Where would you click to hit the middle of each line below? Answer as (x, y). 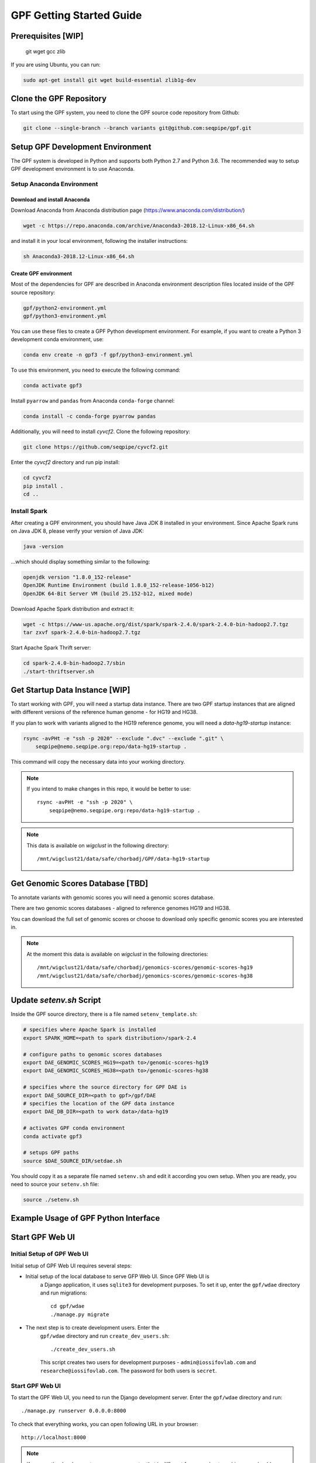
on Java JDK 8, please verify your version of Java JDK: (77, 531)
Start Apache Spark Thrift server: (51, 648)
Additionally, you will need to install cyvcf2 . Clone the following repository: (100, 432)
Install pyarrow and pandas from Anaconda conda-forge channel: (93, 401)
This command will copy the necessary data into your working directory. (98, 762)
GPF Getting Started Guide (76, 15)
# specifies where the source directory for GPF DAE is (105, 1087)
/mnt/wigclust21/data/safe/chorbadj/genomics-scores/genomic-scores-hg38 (145, 976)
